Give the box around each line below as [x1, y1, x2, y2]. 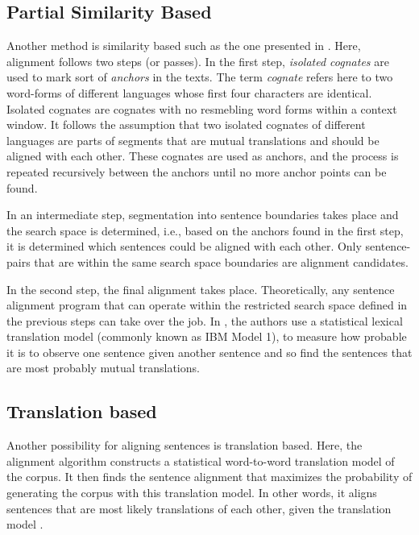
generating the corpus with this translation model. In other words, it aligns [6, 484, 377, 501]
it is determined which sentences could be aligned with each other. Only [6, 238, 362, 255]
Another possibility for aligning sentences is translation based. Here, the [6, 437, 363, 454]
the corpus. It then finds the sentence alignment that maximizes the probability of [6, 468, 413, 485]
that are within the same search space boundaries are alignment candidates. [34, 253, 409, 270]
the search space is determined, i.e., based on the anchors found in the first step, [6, 222, 404, 238]
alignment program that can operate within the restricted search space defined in [6, 297, 408, 313]
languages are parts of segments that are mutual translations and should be [6, 131, 380, 148]
